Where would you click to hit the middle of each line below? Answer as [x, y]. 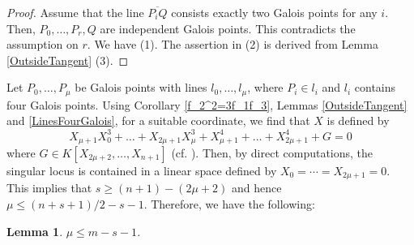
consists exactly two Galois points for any [274, 12]
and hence [256, 188]
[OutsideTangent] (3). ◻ [68, 60]
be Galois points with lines [141, 87]
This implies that [49, 188]
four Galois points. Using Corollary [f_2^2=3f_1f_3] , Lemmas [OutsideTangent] [207, 104]
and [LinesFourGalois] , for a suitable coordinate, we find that [158, 120]
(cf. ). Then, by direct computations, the [272, 152]
